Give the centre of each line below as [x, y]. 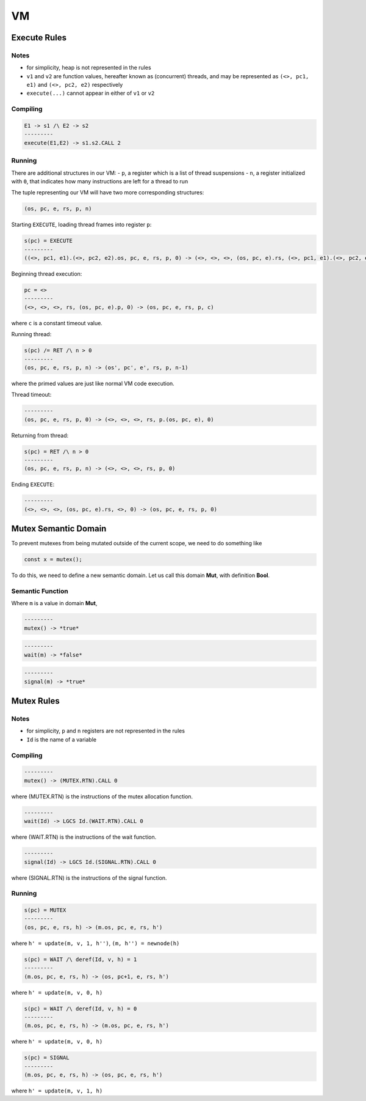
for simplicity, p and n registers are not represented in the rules [106, 731]
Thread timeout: [31, 395]
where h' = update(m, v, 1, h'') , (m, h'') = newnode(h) [95, 943]
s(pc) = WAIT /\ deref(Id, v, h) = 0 [81, 1008]
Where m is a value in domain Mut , [54, 603]
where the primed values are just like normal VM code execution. [93, 383]
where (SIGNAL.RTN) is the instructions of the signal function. [89, 878]
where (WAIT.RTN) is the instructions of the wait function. [84, 837]
